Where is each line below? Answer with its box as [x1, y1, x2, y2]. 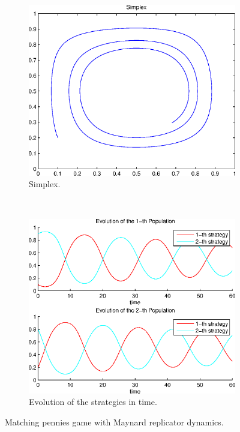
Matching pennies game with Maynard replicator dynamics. [5, 416, 224, 428]
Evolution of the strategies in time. [29, 395, 157, 408]
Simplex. [29, 178, 61, 190]
